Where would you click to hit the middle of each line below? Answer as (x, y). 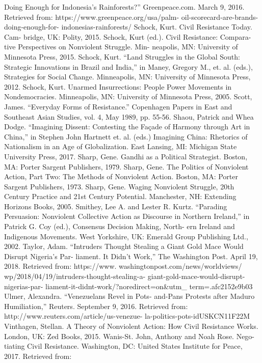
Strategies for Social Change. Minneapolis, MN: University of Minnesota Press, (127, 77)
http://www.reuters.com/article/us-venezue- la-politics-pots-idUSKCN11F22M (127, 316)
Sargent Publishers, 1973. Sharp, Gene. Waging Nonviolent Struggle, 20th (119, 186)
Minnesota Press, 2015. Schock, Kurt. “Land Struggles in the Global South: (122, 56)
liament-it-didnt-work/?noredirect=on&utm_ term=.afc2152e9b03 (149, 286)
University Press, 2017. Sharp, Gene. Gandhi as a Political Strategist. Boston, (126, 156)
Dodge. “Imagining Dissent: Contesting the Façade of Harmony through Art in (127, 127)
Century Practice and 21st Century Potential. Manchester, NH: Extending (120, 196)
